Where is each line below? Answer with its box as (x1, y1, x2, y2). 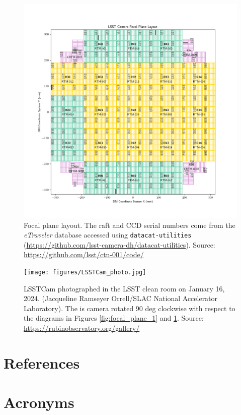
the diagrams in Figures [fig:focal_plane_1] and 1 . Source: (24, 313, 204, 323)
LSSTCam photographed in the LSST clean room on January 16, (24, 283, 225, 293)
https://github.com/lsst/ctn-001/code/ (24, 249, 144, 260)
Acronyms (4, 392, 74, 412)
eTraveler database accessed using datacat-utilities (24, 229, 192, 240)
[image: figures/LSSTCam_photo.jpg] (24, 269, 146, 276)
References (4, 352, 80, 373)
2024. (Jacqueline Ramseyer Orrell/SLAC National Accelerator (24, 293, 218, 304)
